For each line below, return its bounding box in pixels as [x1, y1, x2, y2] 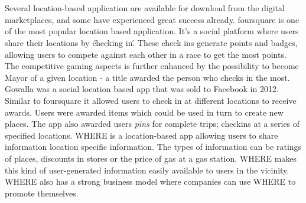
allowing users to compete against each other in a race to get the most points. [5, 48, 287, 60]
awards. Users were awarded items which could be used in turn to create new [5, 106, 284, 118]
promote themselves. [5, 186, 79, 199]
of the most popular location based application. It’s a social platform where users [5, 25, 299, 37]
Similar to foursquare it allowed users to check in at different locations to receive [5, 94, 297, 106]
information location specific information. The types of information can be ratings [5, 140, 302, 153]
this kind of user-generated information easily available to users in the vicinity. [5, 163, 289, 176]
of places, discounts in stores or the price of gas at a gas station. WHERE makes [5, 152, 297, 164]
